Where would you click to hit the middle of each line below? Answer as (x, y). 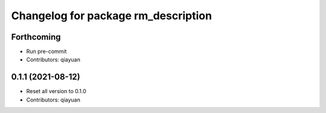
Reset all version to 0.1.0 (56, 91)
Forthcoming (36, 37)
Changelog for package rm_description (112, 16)
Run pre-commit (46, 52)
